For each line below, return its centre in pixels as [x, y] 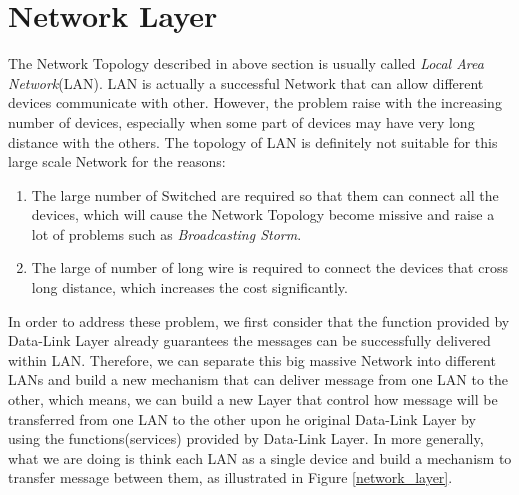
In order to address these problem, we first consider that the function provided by [259, 320]
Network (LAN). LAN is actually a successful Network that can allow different [246, 82]
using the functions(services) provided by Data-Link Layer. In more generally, [246, 438]
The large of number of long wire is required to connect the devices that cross [269, 267]
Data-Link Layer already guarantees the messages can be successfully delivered [249, 340]
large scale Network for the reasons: [117, 161]
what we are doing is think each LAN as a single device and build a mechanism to [260, 457]
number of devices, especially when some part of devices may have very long [241, 121]
